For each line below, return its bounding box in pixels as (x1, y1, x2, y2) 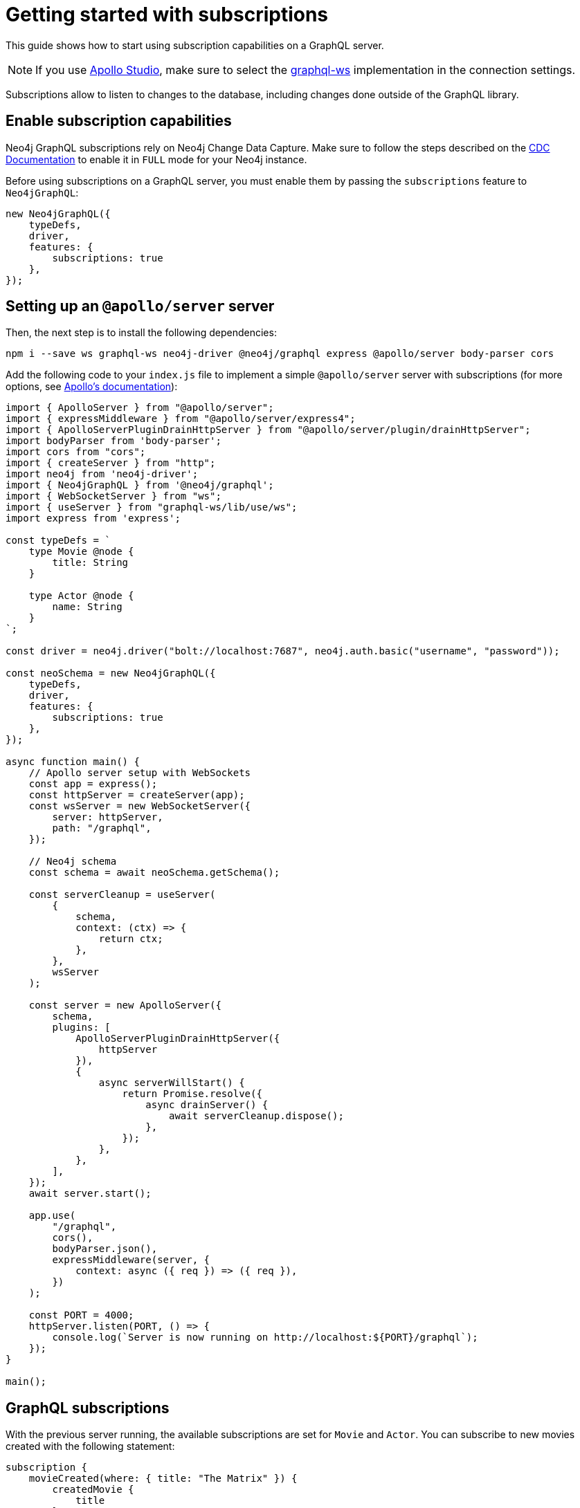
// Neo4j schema (28, 856, 117, 867)
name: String (52, 601, 123, 613)
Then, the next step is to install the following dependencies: (6, 327, 277, 339)
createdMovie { (52, 1484, 134, 1496)
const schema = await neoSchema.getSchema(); (28, 867, 280, 879)
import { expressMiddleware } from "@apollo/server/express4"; (6, 413, 356, 425)
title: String (52, 557, 129, 569)
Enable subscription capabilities (6, 112, 232, 130)
